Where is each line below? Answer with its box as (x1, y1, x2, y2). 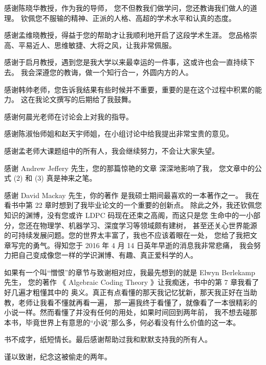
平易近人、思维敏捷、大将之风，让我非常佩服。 (18, 39, 176, 50)
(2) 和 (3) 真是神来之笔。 (13, 173, 97, 183)
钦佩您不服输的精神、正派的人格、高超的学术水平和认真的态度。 (20, 12, 236, 23)
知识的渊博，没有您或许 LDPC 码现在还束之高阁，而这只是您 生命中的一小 (4, 209, 254, 220)
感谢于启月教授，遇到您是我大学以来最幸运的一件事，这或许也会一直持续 (4, 57, 248, 67)
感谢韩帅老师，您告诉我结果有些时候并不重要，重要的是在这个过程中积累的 (4, 84, 255, 94)
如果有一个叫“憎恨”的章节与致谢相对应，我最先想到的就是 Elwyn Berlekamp (4, 266, 255, 277)
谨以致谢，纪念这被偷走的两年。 (4, 351, 112, 362)
